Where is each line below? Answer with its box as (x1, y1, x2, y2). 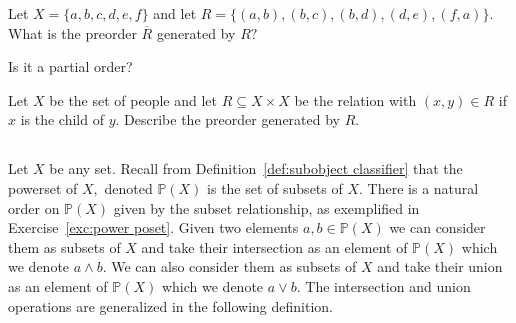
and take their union (377, 256, 503, 277)
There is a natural (367, 177, 479, 198)
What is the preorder (8, 22, 137, 43)
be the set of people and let (49, 89, 218, 110)
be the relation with (294, 89, 417, 110)
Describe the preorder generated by (124, 109, 340, 130)
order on (8, 197, 60, 218)
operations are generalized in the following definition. (8, 295, 333, 316)
